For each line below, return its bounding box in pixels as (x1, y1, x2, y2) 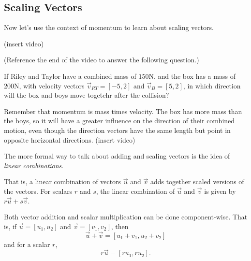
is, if (4, 221, 17, 231)
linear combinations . (4, 160, 64, 170)
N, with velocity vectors (14, 80, 85, 90)
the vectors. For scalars (4, 186, 73, 196)
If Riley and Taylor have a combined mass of (4, 71, 136, 81)
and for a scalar (4, 239, 50, 249)
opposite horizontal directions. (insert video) (4, 134, 135, 145)
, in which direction (183, 80, 241, 90)
